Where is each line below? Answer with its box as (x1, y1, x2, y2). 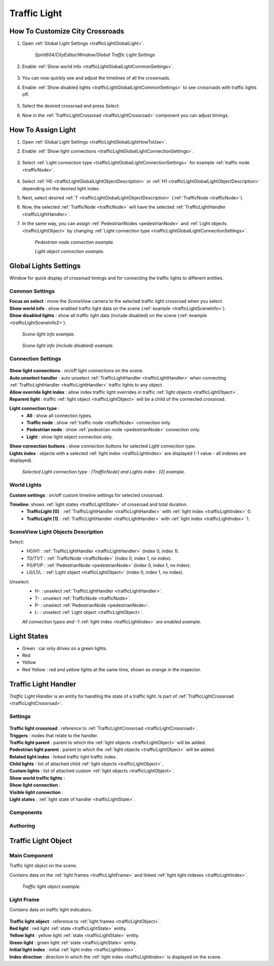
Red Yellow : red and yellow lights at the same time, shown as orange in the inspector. (22, 666, 201, 672)
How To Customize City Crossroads (9, 27, 124, 36)
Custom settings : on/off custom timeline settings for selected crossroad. (9, 492, 164, 498)
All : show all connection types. (26, 412, 92, 419)
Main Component (9, 852, 53, 859)
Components (9, 809, 43, 816)
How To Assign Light (9, 125, 76, 134)
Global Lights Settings (9, 262, 81, 270)
